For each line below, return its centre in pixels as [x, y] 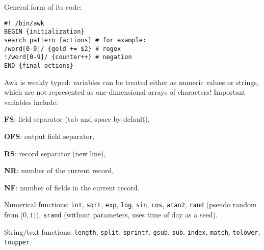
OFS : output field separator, [49, 136]
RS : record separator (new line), [55, 153]
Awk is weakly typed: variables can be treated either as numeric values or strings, [131, 82]
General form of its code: [43, 7]
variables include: [31, 102]
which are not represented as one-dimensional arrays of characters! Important [125, 92]
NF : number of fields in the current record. [72, 187]
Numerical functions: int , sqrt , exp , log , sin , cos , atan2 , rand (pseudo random [130, 204]
